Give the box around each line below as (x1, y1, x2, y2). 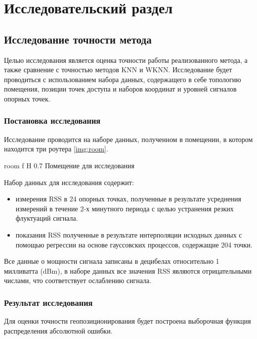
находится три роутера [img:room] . (4, 144, 108, 154)
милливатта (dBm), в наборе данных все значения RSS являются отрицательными (4, 265, 252, 276)
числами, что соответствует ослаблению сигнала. (4, 275, 152, 286)
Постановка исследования (4, 114, 101, 127)
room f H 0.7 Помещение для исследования (4, 160, 135, 170)
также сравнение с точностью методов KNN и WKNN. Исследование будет (4, 64, 232, 75)
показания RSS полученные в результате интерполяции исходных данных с (15, 229, 242, 240)
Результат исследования (4, 296, 93, 308)
